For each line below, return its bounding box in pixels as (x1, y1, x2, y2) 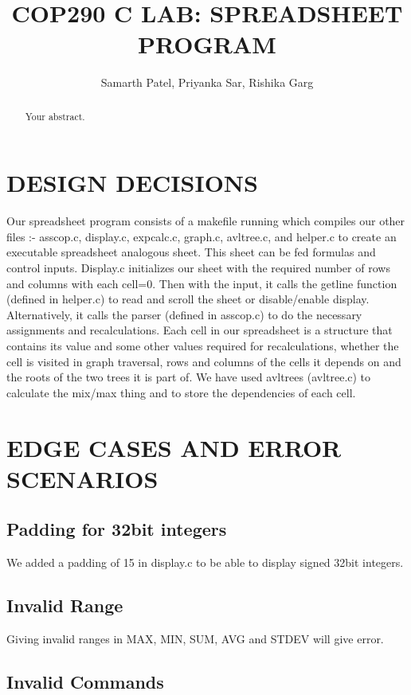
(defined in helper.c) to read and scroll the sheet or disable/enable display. (6, 291, 370, 307)
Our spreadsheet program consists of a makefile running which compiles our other (6, 213, 405, 229)
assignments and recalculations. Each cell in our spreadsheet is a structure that (6, 322, 393, 338)
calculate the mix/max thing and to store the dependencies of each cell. (6, 384, 356, 400)
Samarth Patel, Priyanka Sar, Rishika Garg (100, 74, 314, 91)
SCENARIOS (6, 462, 159, 494)
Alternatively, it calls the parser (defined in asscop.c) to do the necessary (6, 306, 362, 322)
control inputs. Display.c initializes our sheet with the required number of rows (6, 260, 390, 276)
